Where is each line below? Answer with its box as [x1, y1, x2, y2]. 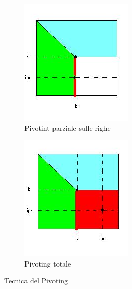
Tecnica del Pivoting [4, 275, 68, 286]
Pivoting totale [24, 258, 71, 269]
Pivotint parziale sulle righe [24, 122, 111, 133]
